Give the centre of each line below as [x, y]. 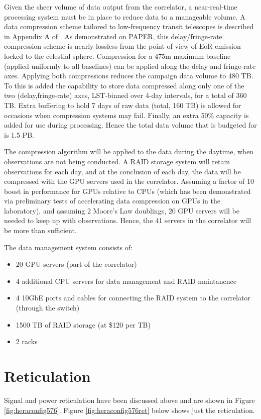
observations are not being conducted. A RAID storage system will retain [117, 161]
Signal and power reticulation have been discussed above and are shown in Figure [129, 400]
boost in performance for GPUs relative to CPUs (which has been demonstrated [127, 191]
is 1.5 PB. [19, 134]
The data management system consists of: [68, 247]
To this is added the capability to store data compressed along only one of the [124, 85]
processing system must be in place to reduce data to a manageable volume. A [125, 16]
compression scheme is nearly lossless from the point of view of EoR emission [122, 46]
